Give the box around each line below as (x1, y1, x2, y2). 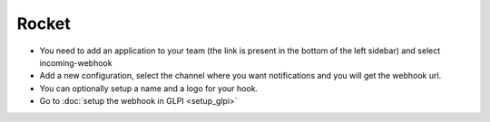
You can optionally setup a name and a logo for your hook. (39, 82, 259, 94)
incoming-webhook (39, 57, 113, 68)
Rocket (16, 14, 72, 33)
